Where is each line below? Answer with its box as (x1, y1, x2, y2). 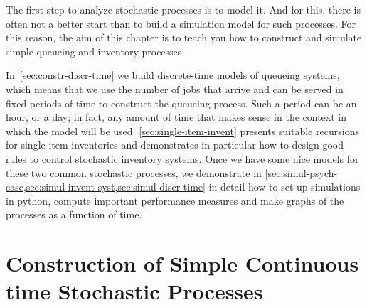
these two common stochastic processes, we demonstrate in (6, 165, 262, 180)
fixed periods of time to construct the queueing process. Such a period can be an (6, 95, 357, 110)
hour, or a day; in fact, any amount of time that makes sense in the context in (6, 109, 347, 124)
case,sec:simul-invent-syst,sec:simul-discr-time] (6, 179, 206, 194)
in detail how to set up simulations (208, 179, 361, 194)
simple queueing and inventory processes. (6, 43, 185, 58)
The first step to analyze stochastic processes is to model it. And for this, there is (6, 2, 361, 16)
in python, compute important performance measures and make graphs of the (6, 193, 344, 208)
